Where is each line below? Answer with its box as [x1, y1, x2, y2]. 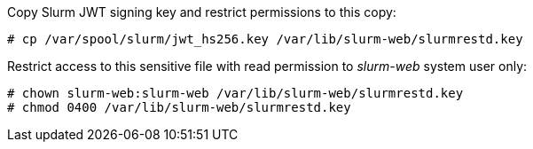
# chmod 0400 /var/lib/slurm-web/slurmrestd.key [7, 100, 351, 114]
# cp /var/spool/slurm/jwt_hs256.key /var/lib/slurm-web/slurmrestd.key [7, 32, 523, 46]
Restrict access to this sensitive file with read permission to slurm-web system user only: [7, 59, 528, 74]
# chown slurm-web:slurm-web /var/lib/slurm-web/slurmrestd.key [7, 86, 464, 100]
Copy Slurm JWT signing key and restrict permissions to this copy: [7, 4, 396, 20]
